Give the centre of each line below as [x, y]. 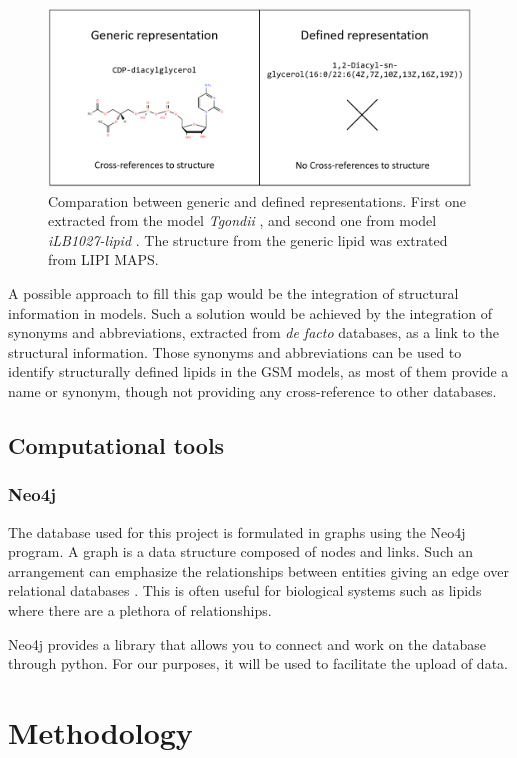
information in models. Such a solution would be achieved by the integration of [250, 312]
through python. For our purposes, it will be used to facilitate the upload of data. [258, 663]
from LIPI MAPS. [103, 259]
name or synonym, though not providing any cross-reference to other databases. [252, 390]
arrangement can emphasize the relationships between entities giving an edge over [258, 570]
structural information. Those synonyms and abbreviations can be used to [235, 351]
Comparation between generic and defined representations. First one [257, 200]
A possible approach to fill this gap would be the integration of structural [233, 293]
